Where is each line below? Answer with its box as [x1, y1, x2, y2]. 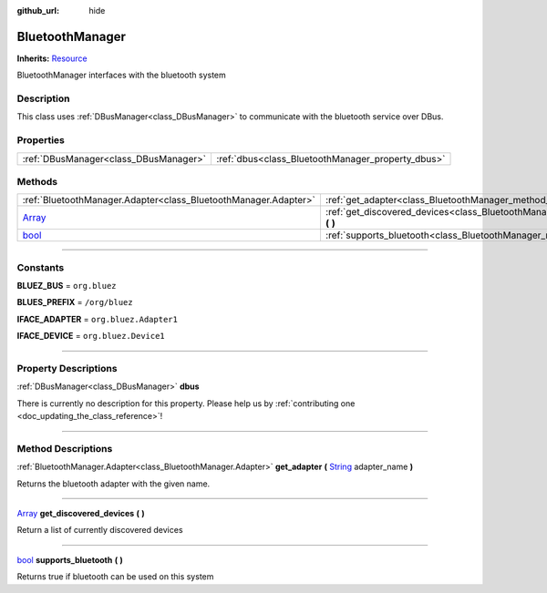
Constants [16, 261, 65, 273]
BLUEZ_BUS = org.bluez [16, 281, 118, 291]
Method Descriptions [16, 442, 113, 455]
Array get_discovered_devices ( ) [16, 508, 145, 519]
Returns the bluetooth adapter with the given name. [16, 478, 211, 489]
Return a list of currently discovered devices [16, 525, 183, 536]
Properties [16, 134, 66, 147]
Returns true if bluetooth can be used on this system [16, 571, 214, 582]
